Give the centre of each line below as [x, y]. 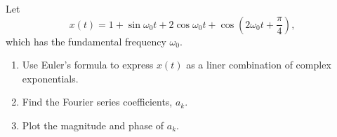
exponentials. [50, 78]
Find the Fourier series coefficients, [97, 102]
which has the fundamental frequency [86, 41]
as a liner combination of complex [259, 65]
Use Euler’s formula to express [88, 65]
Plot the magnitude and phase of [93, 125]
